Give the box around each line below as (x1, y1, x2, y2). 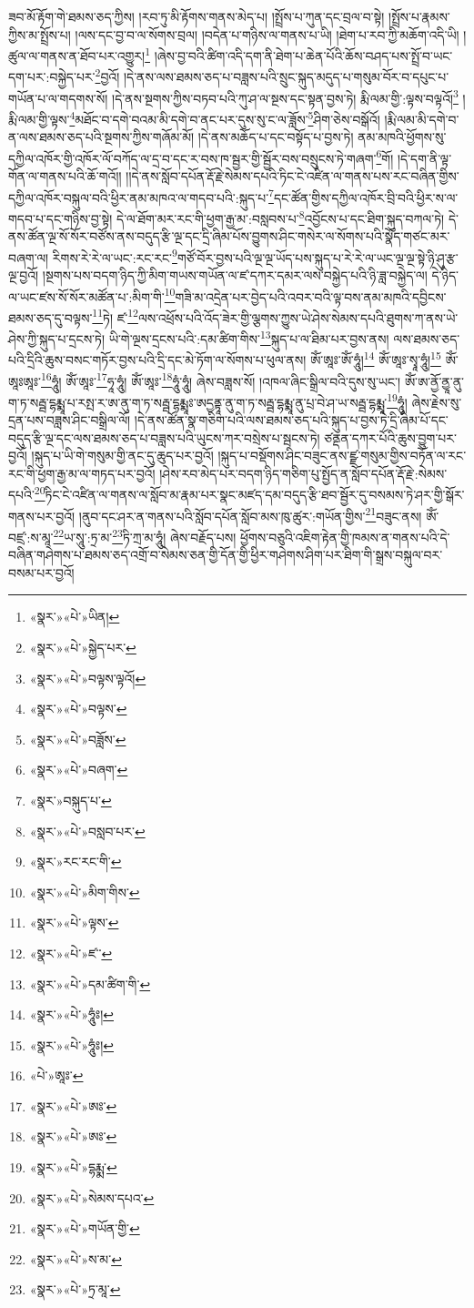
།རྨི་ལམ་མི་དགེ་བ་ (384, 109, 459, 128)
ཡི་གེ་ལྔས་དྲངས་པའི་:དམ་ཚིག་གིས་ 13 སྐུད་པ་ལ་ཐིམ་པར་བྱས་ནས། (108, 327, 389, 348)
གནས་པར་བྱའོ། (8, 506, 76, 525)
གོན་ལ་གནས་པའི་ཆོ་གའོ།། (8, 167, 122, 186)
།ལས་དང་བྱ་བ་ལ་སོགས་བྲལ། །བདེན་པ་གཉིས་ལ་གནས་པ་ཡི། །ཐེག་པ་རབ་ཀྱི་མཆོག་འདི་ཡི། (75, 25, 459, 44)
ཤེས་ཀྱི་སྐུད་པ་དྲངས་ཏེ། (8, 329, 106, 348)
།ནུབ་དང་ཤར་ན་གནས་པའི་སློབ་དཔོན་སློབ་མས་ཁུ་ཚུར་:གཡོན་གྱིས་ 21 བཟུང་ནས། (78, 503, 422, 525)
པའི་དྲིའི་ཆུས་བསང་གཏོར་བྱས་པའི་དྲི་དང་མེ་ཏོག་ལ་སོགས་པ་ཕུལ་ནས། (8, 350, 307, 369)
